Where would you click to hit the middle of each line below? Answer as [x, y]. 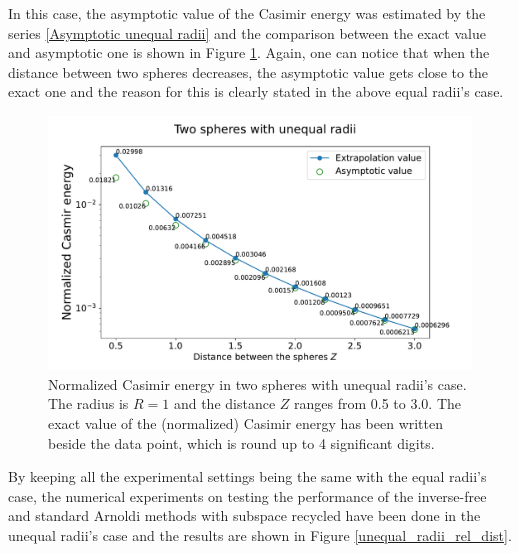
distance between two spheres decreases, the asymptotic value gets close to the [248, 71]
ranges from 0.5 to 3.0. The [377, 403]
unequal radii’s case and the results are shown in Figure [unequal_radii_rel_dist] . [260, 534]
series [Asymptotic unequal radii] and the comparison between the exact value [247, 32]
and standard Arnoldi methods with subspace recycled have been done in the [244, 515]
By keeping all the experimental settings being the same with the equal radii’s [247, 476]
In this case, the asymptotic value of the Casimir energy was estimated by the [247, 13]
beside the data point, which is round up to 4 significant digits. [241, 442]
